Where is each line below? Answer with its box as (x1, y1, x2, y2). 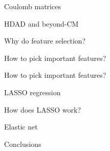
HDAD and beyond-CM (4, 18, 79, 29)
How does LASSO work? (4, 104, 81, 115)
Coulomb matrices (4, 1, 61, 11)
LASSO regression (4, 87, 61, 97)
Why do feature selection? (4, 35, 86, 46)
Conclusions (4, 138, 41, 149)
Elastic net (4, 121, 38, 132)
